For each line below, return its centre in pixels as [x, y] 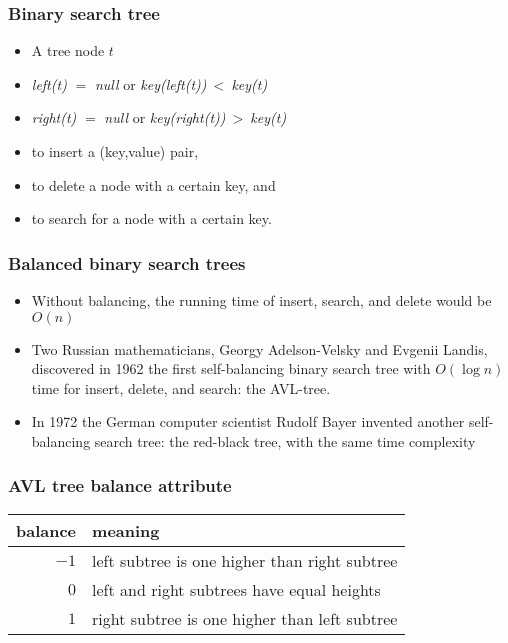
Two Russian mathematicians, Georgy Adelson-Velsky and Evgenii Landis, [259, 348]
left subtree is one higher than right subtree [245, 560]
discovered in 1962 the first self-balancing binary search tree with [231, 368]
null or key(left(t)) [150, 83]
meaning [126, 530]
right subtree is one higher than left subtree [245, 618]
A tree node [68, 50]
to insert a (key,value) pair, [115, 151]
